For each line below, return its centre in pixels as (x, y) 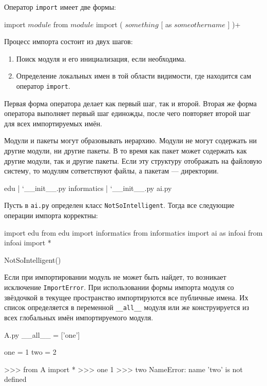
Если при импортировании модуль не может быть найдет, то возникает (115, 277)
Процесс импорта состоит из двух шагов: (69, 41)
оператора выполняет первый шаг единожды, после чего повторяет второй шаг (127, 113)
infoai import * (28, 243)
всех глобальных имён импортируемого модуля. (79, 317)
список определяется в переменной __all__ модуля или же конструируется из (127, 307)
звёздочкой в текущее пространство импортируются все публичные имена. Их (126, 297)
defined (15, 379)
